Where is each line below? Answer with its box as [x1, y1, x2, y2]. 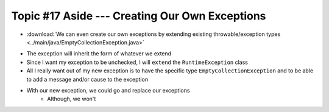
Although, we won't [47, 95, 96, 103]
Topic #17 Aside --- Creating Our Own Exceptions [11, 9, 266, 23]
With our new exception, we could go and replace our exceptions [26, 86, 190, 94]
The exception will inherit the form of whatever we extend [26, 50, 172, 57]
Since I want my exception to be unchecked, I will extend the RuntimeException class [26, 58, 248, 66]
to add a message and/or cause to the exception [26, 75, 149, 83]
